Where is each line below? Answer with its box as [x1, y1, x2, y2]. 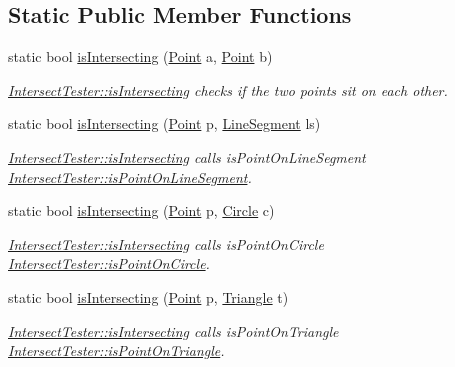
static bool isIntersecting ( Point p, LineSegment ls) [8, 113, 321, 134]
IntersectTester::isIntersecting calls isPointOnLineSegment [8, 146, 366, 167]
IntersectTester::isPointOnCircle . [8, 253, 210, 274]
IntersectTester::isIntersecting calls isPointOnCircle [8, 233, 324, 254]
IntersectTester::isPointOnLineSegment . [8, 166, 252, 187]
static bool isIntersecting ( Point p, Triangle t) [8, 286, 289, 307]
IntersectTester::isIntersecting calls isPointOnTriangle [8, 320, 339, 341]
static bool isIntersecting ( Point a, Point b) [8, 46, 273, 67]
